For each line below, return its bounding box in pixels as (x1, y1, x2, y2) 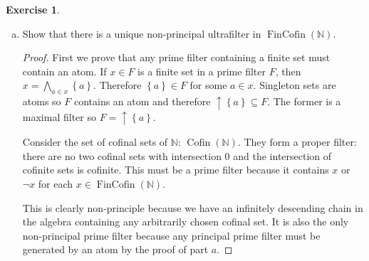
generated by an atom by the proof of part (22, 242, 209, 257)
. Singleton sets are (253, 78, 336, 92)
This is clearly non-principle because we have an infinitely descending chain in (22, 200, 363, 215)
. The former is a (267, 94, 341, 109)
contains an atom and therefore (73, 94, 211, 109)
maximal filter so (22, 109, 96, 124)
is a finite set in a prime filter (137, 63, 266, 78)
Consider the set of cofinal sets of (22, 134, 168, 149)
